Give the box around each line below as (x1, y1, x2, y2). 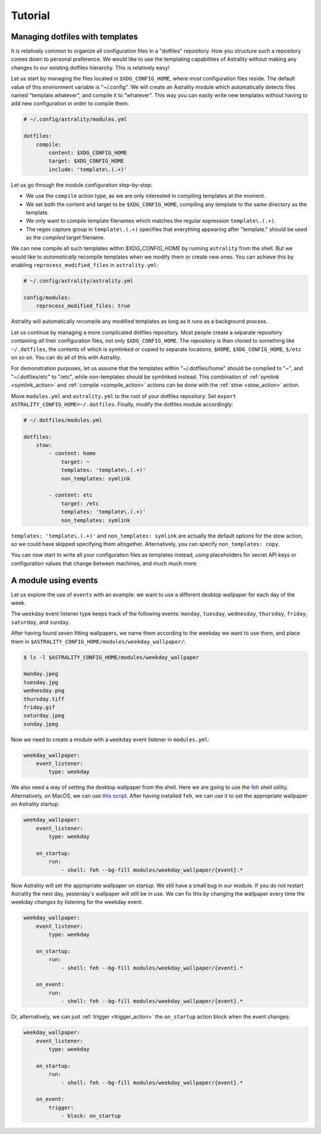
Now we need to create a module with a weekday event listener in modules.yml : (11, 736, 210, 743)
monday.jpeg (23, 670, 59, 678)
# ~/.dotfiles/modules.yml (23, 417, 102, 423)
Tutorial (11, 9, 51, 22)
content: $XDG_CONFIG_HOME (48, 149, 127, 156)
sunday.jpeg (23, 720, 59, 727)
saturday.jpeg (23, 712, 65, 719)
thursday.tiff (23, 695, 65, 703)
